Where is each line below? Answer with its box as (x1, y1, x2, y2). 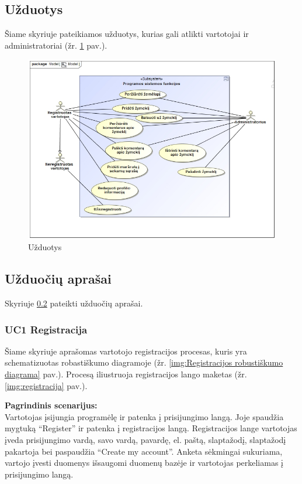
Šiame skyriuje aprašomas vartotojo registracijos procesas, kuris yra (5, 345, 247, 357)
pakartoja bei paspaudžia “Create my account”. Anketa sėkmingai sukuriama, (5, 445, 283, 457)
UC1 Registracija (5, 322, 88, 336)
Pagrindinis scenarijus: (5, 399, 98, 411)
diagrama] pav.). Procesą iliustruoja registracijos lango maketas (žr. (5, 368, 247, 380)
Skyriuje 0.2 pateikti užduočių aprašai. (5, 297, 143, 309)
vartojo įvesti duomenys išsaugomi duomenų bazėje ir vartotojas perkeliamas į (5, 456, 283, 469)
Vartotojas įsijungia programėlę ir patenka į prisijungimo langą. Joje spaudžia (5, 410, 284, 422)
